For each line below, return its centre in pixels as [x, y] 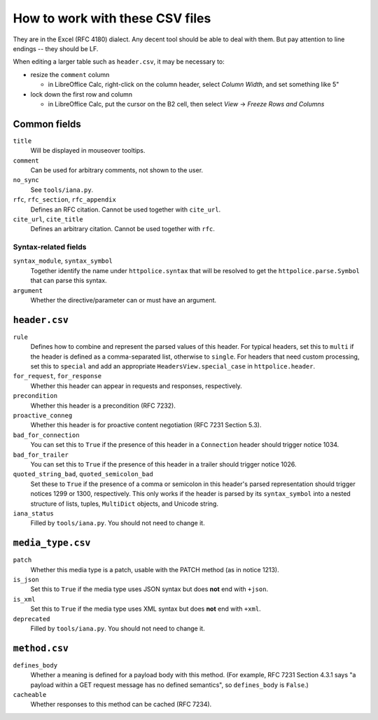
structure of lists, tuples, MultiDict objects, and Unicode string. [124, 504]
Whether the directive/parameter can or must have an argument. [124, 300]
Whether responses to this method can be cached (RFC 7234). [121, 705]
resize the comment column [70, 74]
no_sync [26, 180]
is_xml [24, 599]
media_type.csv [52, 543]
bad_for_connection [46, 435]
